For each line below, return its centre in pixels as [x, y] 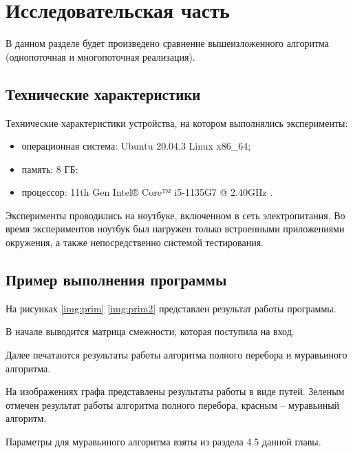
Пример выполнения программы [116, 280]
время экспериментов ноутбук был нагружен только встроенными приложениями [175, 229]
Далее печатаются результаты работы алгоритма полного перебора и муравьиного [176, 355]
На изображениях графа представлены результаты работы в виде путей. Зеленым [175, 391]
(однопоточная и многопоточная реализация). [100, 56]
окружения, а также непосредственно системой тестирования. [135, 242]
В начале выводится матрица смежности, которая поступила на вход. [150, 331]
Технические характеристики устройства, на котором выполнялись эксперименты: [177, 122]
